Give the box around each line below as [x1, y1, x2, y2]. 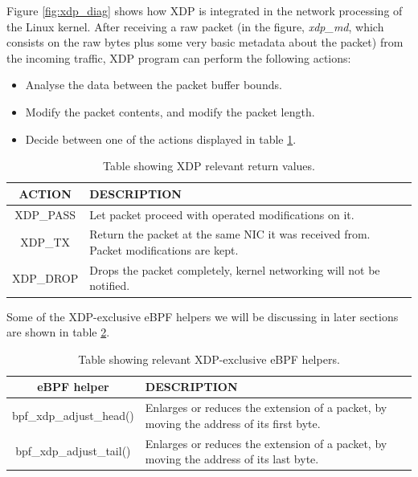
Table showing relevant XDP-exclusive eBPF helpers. [78, 350, 340, 367]
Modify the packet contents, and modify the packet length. [25, 103, 315, 120]
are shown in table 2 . [6, 324, 110, 340]
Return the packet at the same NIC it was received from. [89, 226, 371, 243]
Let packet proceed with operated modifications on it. [89, 206, 354, 222]
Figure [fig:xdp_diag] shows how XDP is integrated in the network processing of [6, 2, 403, 18]
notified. [89, 277, 130, 294]
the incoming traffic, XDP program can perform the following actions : [6, 49, 351, 66]
